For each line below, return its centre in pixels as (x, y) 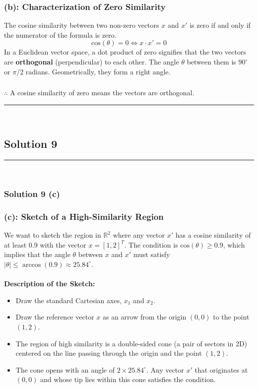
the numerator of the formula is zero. (60, 34)
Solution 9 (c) (32, 194)
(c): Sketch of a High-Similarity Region (84, 216)
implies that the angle (37, 254)
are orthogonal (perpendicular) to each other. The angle (92, 62)
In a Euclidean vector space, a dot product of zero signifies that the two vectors (125, 52)
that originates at (221, 369)
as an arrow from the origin (144, 317)
